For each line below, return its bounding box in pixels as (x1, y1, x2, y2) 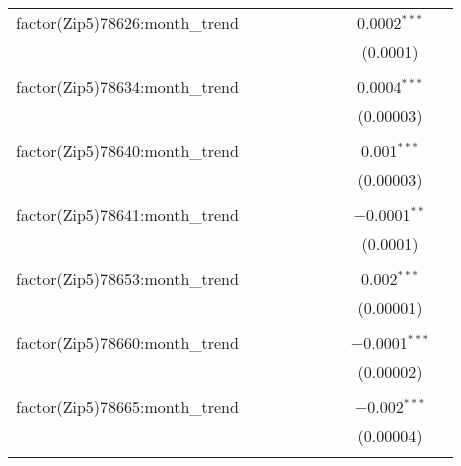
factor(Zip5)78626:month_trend (16, 11, 239, 34)
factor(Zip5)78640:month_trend (16, 139, 239, 162)
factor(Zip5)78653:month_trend (16, 267, 239, 290)
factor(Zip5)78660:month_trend (16, 331, 239, 354)
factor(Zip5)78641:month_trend (16, 203, 239, 226)
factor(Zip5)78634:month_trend (16, 75, 239, 98)
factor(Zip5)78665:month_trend (16, 395, 239, 418)
